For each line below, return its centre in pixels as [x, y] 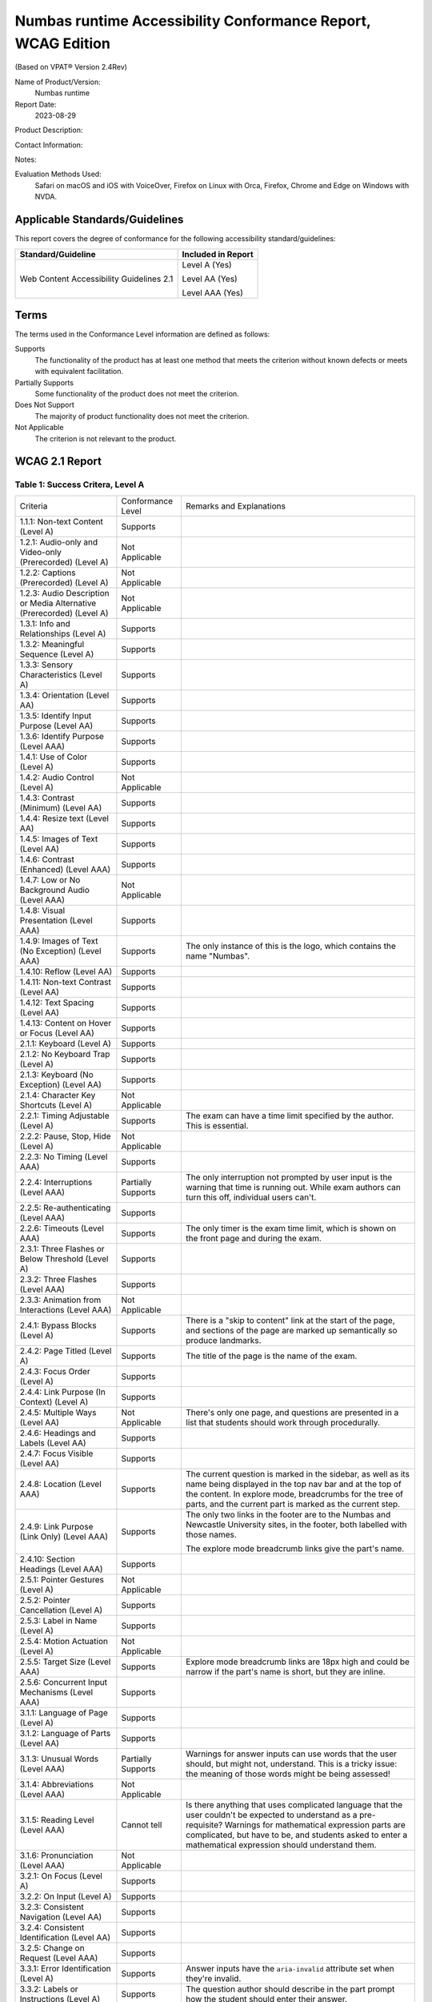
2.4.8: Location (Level [60, 1484]
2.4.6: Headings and [58, 1433]
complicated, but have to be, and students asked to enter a [296, 1835]
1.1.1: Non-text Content [61, 521]
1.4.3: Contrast [47, 798]
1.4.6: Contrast [47, 859]
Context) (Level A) [54, 1401]
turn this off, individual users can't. [251, 1197]
